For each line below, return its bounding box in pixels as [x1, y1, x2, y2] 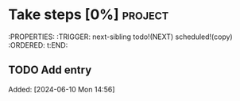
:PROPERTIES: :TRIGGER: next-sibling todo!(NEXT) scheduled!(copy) [8, 32, 233, 41]
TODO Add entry [8, 64, 92, 77]
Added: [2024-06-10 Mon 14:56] [8, 84, 115, 94]
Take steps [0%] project [8, 6, 169, 24]
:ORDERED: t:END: [8, 40, 68, 49]
